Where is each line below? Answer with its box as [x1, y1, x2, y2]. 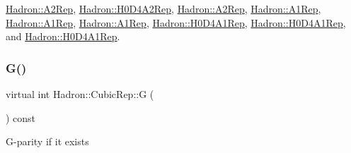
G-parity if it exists [6, 134, 89, 149]
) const [6, 110, 36, 125]
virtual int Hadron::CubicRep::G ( [6, 87, 154, 101]
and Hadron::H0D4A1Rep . [6, 29, 120, 44]
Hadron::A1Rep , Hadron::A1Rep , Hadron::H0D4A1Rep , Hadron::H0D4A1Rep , [6, 15, 346, 30]
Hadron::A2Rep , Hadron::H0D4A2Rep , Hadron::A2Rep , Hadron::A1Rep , [6, 1, 321, 16]
